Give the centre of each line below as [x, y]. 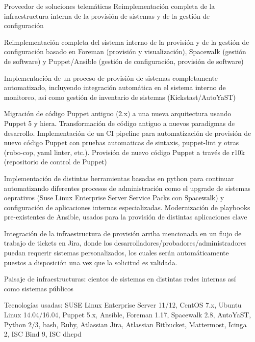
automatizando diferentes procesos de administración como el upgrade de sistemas [127, 188]
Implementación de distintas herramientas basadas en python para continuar [119, 178]
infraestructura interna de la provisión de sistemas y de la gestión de [107, 16]
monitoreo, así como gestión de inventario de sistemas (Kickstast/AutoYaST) [120, 97]
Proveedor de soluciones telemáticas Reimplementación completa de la [109, 6]
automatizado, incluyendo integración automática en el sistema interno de [115, 87]
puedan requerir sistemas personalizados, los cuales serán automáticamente [116, 253]
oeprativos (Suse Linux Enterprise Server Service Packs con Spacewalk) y [114, 198]
